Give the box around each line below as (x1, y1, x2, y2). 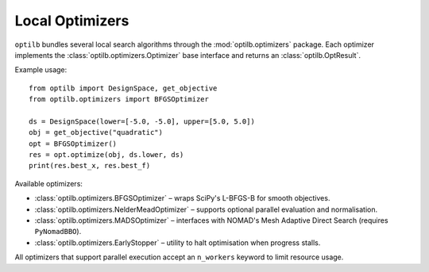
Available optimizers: (14, 178, 83, 188)
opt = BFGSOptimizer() (29, 139, 118, 148)
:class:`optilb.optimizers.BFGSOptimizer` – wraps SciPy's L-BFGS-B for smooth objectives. (34, 193, 330, 203)
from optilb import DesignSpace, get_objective (29, 83, 218, 93)
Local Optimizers (14, 12, 129, 29)
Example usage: (14, 65, 68, 75)
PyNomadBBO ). (34, 227, 82, 236)
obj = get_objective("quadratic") (29, 128, 163, 137)
